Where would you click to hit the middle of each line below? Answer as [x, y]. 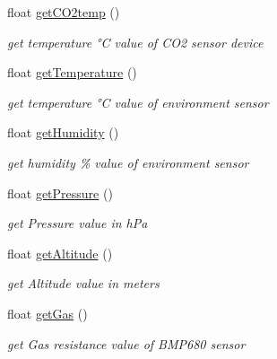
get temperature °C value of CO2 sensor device [135, 42]
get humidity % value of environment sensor [128, 162]
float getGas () [48, 313]
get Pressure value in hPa [78, 223]
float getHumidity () [63, 132]
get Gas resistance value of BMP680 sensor [126, 343]
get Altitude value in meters [83, 283]
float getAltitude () [60, 253]
